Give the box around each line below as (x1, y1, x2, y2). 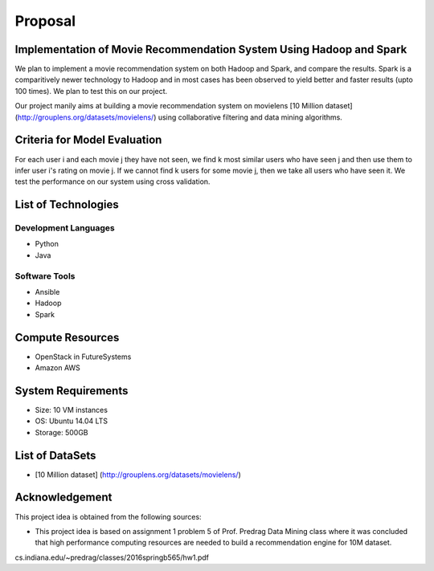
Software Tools (14, 270, 76, 281)
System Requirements (14, 384, 129, 398)
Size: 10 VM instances (35, 405, 108, 414)
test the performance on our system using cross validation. (14, 177, 211, 186)
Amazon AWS (35, 363, 80, 373)
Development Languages (14, 222, 116, 234)
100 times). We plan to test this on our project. (14, 86, 168, 96)
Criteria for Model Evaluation (14, 133, 162, 147)
